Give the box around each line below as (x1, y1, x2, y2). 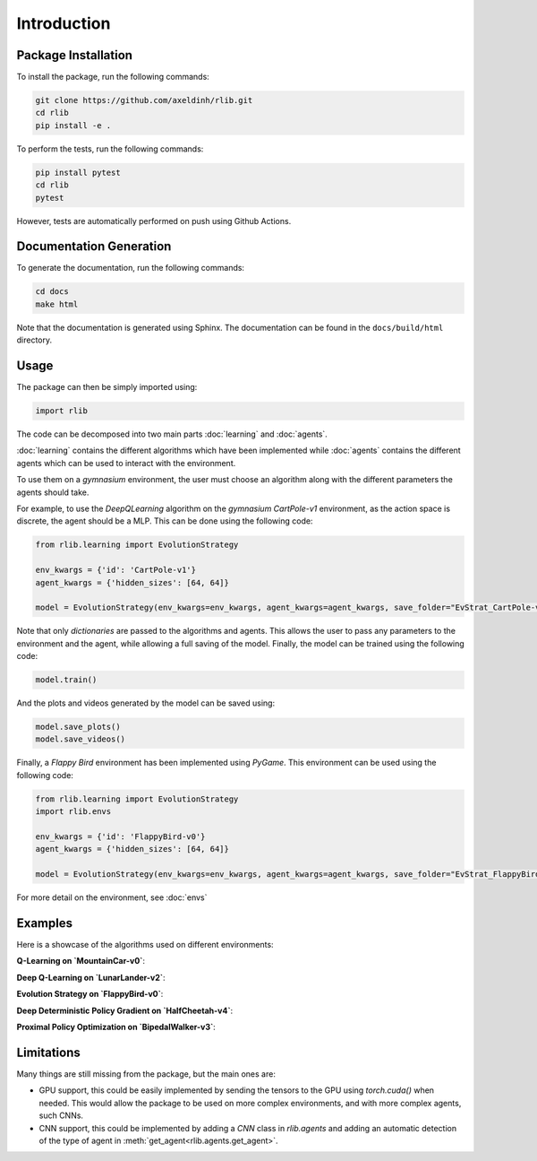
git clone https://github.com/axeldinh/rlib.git (35, 95, 253, 106)
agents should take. (16, 487, 89, 498)
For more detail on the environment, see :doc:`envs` (16, 892, 208, 903)
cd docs (35, 287, 69, 297)
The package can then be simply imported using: (16, 382, 198, 393)
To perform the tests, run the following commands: (16, 143, 204, 154)
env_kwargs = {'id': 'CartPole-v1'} (35, 565, 197, 576)
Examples (16, 915, 73, 931)
